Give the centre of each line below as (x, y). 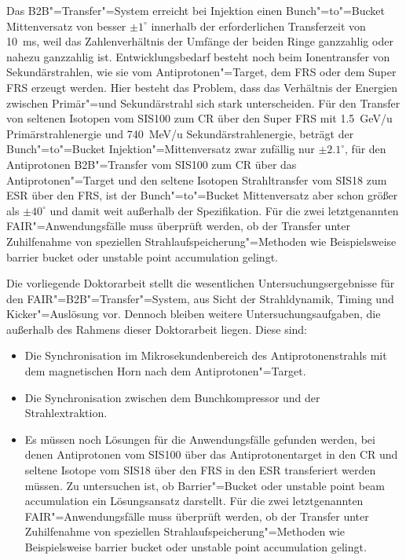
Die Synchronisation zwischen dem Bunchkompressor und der (172, 397)
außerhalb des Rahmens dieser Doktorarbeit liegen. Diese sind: (157, 329)
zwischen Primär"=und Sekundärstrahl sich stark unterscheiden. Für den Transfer (203, 102)
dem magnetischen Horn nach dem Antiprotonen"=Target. (165, 371)
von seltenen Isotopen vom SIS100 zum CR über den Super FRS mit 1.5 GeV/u (199, 118)
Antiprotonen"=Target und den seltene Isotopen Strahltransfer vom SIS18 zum (197, 179)
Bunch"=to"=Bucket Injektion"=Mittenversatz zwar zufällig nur (161, 149)
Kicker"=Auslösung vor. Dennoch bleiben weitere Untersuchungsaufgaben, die (194, 314)
